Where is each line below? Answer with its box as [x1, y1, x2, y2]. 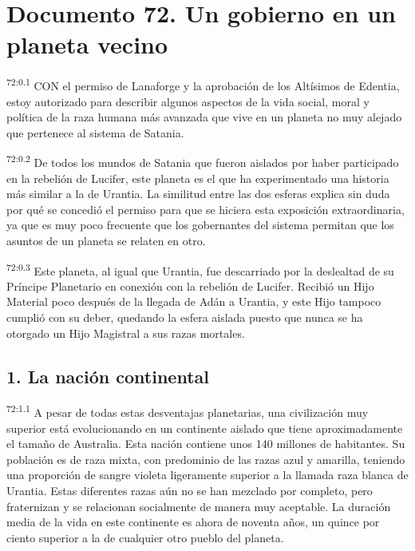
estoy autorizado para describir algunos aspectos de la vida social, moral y [6, 93, 370, 109]
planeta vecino [6, 28, 168, 61]
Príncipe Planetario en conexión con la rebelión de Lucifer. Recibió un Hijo [6, 277, 374, 294]
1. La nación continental [6, 363, 209, 388]
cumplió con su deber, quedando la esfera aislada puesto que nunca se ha [6, 309, 363, 325]
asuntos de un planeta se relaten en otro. [6, 232, 206, 248]
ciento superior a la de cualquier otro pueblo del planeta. [6, 529, 284, 545]
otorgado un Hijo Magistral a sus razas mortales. [6, 324, 245, 341]
